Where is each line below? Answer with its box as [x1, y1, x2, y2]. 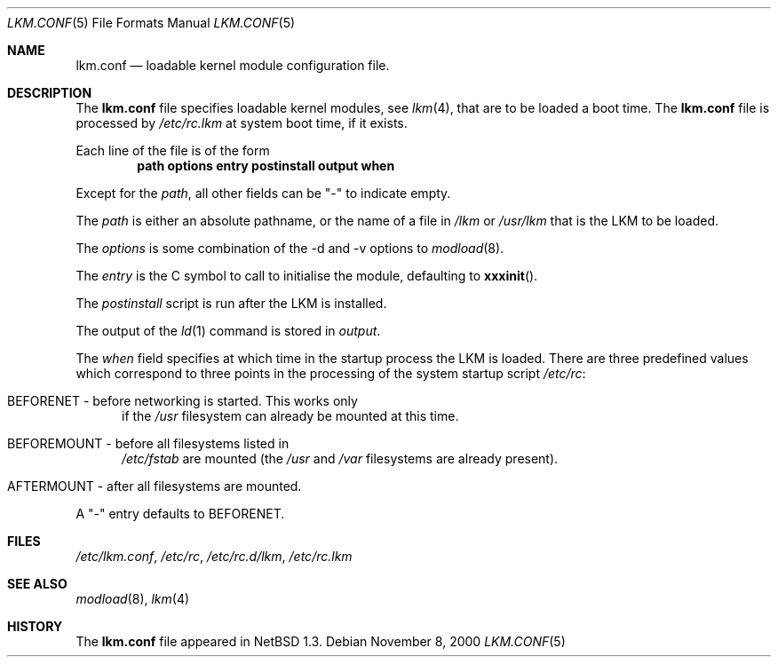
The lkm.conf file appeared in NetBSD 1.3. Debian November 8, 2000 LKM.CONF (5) [75, 634, 566, 649]
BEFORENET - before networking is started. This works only [7, 393, 358, 408]
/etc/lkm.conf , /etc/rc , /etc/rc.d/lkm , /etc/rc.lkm [75, 549, 353, 564]
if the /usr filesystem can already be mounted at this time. [122, 408, 459, 423]
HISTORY [7, 619, 63, 634]
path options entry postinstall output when [137, 158, 395, 173]
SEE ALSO [7, 576, 67, 591]
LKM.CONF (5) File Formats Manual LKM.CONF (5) [7, 15, 296, 30]
